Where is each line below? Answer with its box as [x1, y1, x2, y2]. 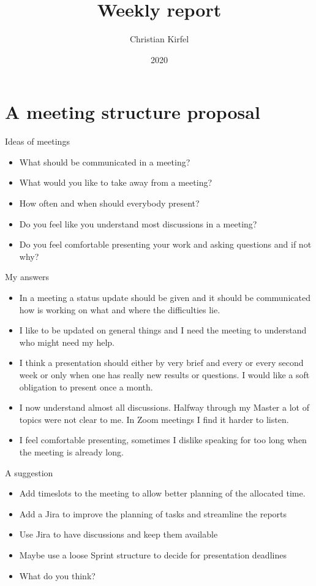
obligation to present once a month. [19, 380, 153, 393]
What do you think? [19, 569, 96, 582]
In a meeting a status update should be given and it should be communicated [19, 291, 310, 303]
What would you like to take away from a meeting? [19, 176, 213, 189]
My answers [5, 270, 50, 283]
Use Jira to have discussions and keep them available [19, 528, 218, 541]
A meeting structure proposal [5, 99, 260, 124]
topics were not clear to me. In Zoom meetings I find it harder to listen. [19, 413, 289, 425]
